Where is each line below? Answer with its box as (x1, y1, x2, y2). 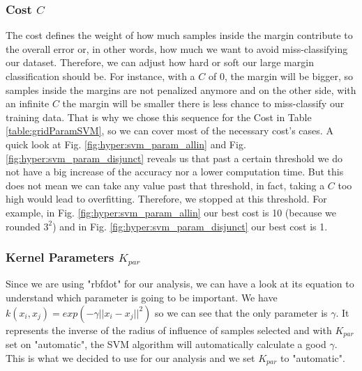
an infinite (6, 96, 50, 111)
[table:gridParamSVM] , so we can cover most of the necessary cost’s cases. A (6, 123, 333, 138)
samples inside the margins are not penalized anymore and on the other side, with (6, 82, 356, 97)
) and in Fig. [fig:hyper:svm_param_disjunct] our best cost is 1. (52, 219, 328, 233)
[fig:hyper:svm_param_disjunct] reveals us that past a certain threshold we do (6, 150, 342, 165)
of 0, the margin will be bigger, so (208, 69, 354, 83)
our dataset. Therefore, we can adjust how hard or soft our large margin (6, 55, 314, 70)
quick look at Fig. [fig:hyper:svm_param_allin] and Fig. (6, 136, 246, 151)
